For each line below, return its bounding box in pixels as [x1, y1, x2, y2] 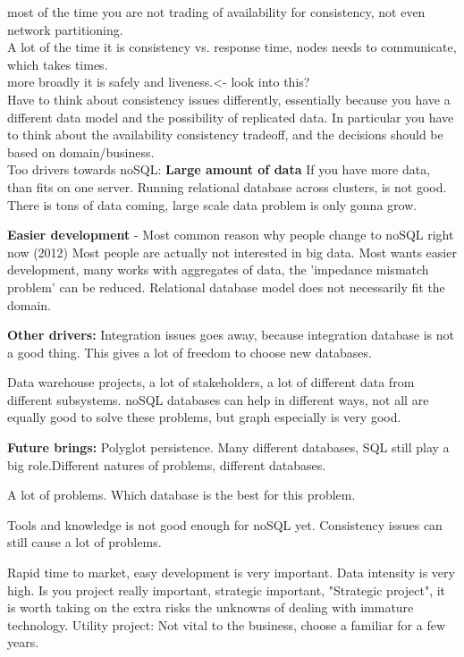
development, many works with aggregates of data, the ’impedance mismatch [7, 260, 429, 279]
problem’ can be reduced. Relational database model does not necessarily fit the [7, 277, 445, 296]
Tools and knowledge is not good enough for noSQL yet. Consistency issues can [7, 515, 443, 534]
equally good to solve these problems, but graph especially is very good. [7, 408, 401, 426]
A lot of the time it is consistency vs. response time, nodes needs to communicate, [7, 38, 457, 56]
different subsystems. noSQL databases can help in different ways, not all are [7, 390, 429, 409]
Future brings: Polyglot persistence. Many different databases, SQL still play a [7, 438, 450, 457]
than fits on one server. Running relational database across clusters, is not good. [7, 177, 447, 196]
